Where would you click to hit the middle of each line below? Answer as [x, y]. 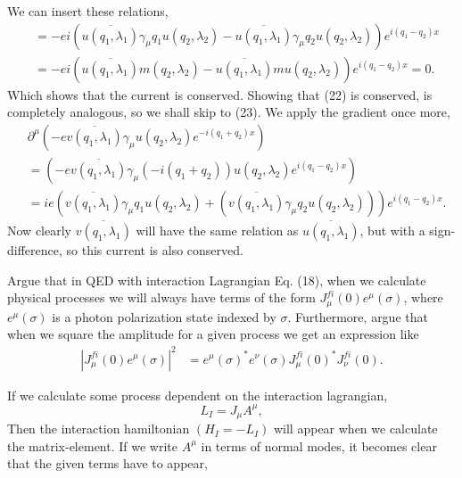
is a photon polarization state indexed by [164, 316]
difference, [35, 250]
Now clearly [39, 231]
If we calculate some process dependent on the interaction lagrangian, [198, 395]
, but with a [392, 231]
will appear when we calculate [355, 429]
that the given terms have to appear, [107, 463]
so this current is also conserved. [155, 250]
